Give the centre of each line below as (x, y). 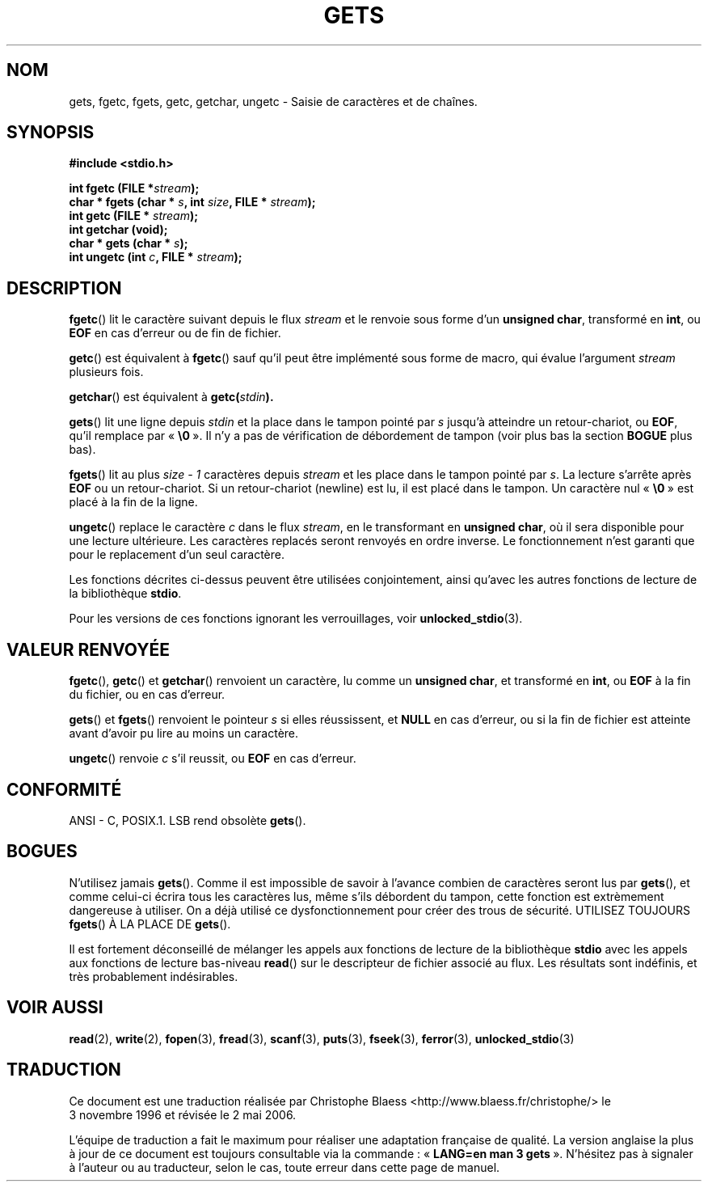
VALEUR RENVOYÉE (88, 649)
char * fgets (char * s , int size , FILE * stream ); (192, 202)
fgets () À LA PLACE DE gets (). (150, 924)
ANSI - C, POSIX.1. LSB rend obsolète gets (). (188, 820)
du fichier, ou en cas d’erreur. (147, 695)
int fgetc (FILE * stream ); (134, 188)
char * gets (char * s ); (129, 243)
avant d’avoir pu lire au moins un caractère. (184, 734)
